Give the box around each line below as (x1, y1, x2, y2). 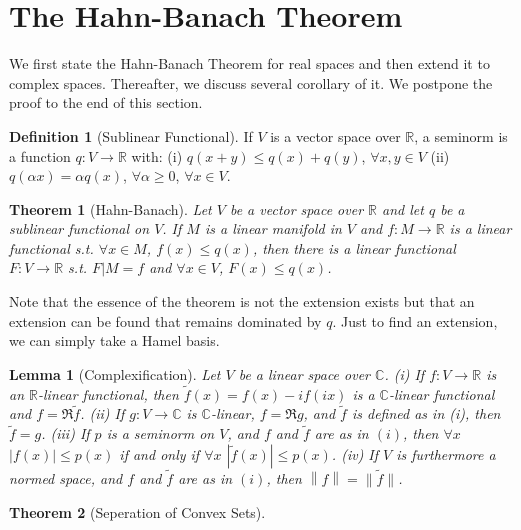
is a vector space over (270, 125, 401, 146)
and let (382, 198, 424, 219)
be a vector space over (229, 198, 364, 219)
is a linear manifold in (204, 218, 342, 239)
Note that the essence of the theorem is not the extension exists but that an (9, 291, 475, 312)
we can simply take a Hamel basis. (9, 330, 220, 351)
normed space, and (9, 468, 123, 489)
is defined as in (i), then (351, 403, 501, 424)
